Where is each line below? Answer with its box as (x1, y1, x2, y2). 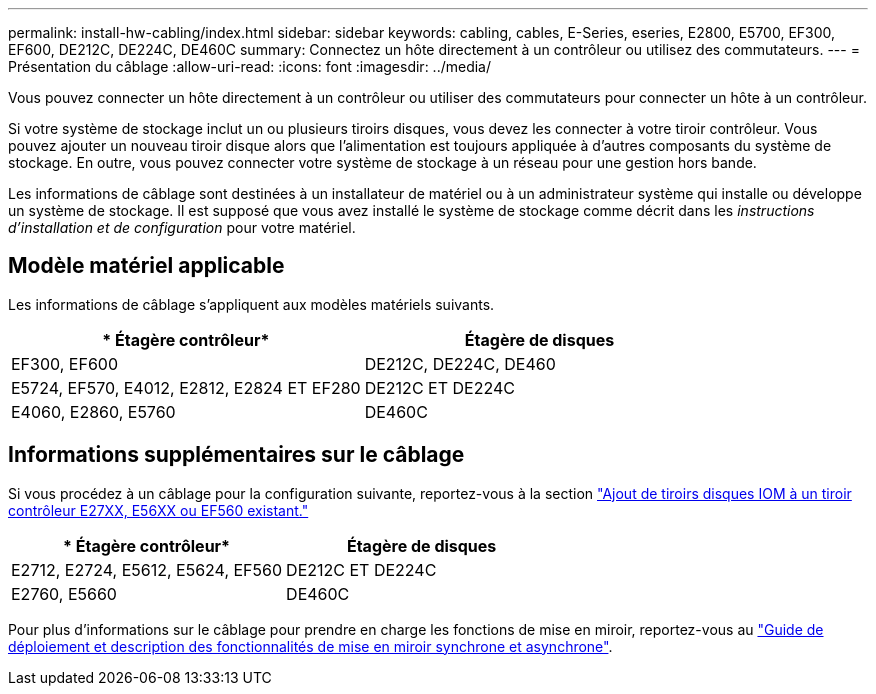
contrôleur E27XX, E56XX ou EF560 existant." (8, 501, 309, 519)
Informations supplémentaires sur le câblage (8, 442, 465, 468)
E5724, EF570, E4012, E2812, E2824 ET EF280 (11, 377, 361, 398)
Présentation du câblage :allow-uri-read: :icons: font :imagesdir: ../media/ (8, 58, 492, 75)
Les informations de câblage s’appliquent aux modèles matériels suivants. (8, 295, 495, 313)
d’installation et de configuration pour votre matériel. (8, 219, 356, 236)
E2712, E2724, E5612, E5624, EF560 (11, 559, 283, 580)
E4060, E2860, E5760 (11, 401, 176, 422)
